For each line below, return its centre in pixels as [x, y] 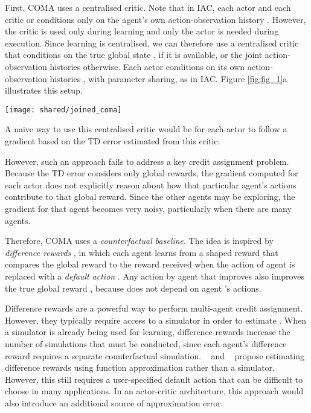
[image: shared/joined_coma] [63, 110]
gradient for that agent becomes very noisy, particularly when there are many [148, 208]
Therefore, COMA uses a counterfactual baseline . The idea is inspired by [139, 241]
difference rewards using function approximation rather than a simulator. [140, 367]
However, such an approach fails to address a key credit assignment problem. [147, 161]
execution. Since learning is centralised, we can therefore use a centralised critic [152, 43]
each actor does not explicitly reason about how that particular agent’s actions [151, 184]
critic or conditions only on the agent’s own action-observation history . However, [155, 19]
